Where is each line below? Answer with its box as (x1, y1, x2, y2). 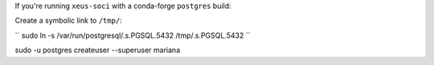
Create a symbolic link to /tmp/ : (14, 16, 122, 26)
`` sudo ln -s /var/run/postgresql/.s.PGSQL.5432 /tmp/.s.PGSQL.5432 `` (14, 30, 251, 40)
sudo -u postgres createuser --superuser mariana (14, 45, 181, 55)
